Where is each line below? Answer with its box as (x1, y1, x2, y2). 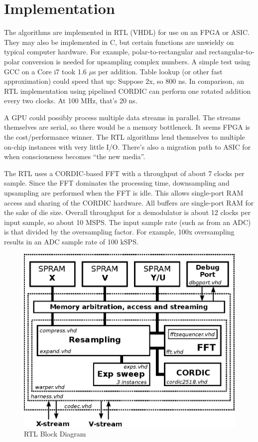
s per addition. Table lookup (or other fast (93, 66, 223, 76)
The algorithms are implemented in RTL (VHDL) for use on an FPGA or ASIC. (4, 27, 250, 37)
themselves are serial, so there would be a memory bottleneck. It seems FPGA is (4, 122, 250, 132)
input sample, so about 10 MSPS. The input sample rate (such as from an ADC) (4, 217, 251, 227)
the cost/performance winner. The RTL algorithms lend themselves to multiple (4, 132, 245, 142)
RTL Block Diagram (24, 429, 86, 439)
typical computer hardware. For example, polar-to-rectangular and (4, 46, 207, 57)
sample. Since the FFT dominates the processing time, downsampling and (4, 178, 230, 188)
